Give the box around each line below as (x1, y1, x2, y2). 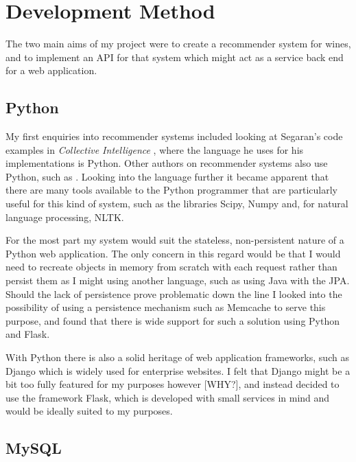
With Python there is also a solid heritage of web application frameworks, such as (5, 350, 349, 365)
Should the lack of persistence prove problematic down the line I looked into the (5, 286, 342, 301)
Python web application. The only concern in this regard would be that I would (5, 246, 341, 260)
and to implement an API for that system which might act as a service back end (5, 49, 344, 64)
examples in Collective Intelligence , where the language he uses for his (5, 142, 304, 157)
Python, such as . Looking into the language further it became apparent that (5, 169, 329, 183)
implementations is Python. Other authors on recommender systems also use (5, 156, 328, 170)
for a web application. (5, 63, 97, 78)
